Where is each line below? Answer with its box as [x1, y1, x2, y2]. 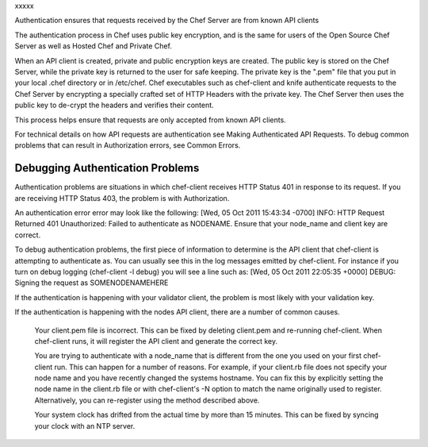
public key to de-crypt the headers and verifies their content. [14, 100, 214, 110]
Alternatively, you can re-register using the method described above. [34, 395, 260, 405]
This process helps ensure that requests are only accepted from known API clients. [14, 115, 287, 125]
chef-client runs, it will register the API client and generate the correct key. [34, 336, 278, 345]
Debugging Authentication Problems [14, 161, 200, 175]
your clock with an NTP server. [34, 421, 136, 430]
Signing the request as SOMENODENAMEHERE [14, 278, 169, 287]
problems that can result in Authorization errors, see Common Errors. [14, 141, 241, 150]
